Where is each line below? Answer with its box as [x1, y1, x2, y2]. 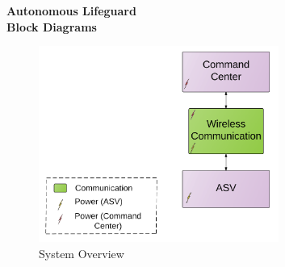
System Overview [39, 244, 124, 261]
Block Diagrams [6, 18, 97, 35]
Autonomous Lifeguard [6, 2, 136, 19]
